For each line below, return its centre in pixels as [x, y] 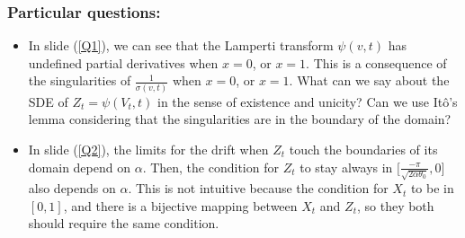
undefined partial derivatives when [123, 62]
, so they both [395, 205]
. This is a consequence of [376, 62]
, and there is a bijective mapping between [180, 205]
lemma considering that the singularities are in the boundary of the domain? [240, 119]
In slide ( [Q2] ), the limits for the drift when [148, 149]
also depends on [72, 188]
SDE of [48, 101]
